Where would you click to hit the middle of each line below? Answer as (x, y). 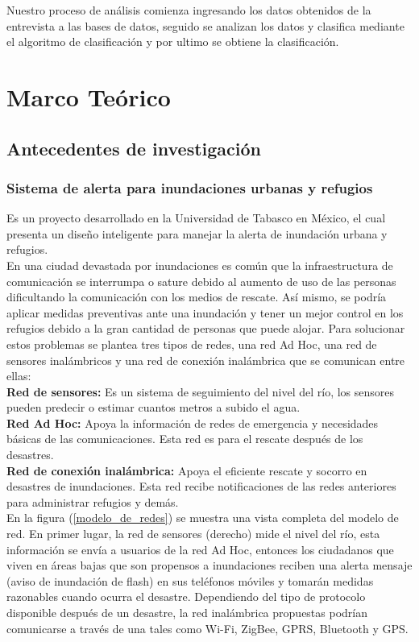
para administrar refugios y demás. (93, 501)
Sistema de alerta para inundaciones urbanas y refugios (190, 187)
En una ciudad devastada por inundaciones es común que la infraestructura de (200, 265)
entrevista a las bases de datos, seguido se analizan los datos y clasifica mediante (205, 25)
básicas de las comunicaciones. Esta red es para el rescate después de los (185, 439)
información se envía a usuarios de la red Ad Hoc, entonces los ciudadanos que (200, 549)
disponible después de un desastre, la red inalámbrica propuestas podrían (187, 612)
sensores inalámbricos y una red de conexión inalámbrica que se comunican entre (206, 360)
